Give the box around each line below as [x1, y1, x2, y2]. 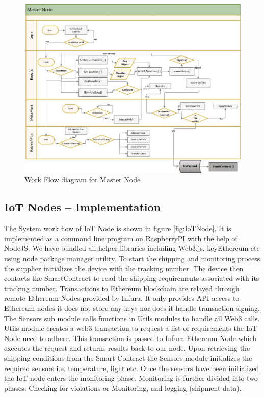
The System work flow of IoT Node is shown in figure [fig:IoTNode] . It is [4, 223, 231, 234]
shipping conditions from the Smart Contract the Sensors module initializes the [4, 352, 252, 363]
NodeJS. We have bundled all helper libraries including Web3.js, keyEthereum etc [4, 243, 260, 253]
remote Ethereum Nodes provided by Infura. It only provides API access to [4, 293, 240, 303]
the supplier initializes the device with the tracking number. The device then [4, 263, 244, 273]
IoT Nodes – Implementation [4, 199, 161, 215]
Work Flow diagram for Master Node [24, 174, 141, 185]
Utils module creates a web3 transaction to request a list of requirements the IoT [4, 323, 257, 333]
